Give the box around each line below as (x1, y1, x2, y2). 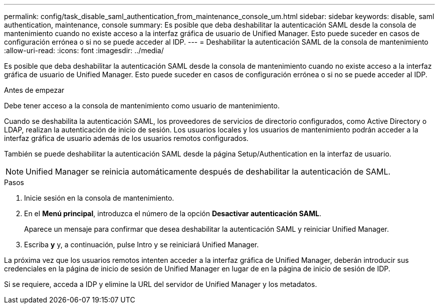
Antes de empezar (4, 86, 65, 94)
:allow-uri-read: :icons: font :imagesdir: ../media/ (4, 46, 164, 55)
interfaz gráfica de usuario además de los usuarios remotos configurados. (4, 134, 249, 142)
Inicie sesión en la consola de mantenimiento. (24, 194, 174, 202)
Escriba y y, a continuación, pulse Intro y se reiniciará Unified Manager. (24, 240, 259, 249)
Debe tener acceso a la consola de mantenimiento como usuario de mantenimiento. (4, 101, 280, 110)
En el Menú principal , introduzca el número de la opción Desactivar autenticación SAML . (24, 209, 322, 218)
